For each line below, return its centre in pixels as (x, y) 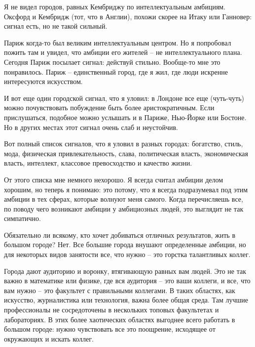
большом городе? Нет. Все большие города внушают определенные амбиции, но (125, 244)
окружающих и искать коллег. (49, 338)
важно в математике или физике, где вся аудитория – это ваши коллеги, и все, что (127, 281)
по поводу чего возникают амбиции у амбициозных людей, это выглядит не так (124, 208)
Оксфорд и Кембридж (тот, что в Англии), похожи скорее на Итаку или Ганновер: (128, 16)
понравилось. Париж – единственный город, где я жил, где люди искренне (116, 71)
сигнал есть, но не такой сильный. (56, 26)
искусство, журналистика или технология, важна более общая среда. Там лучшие (126, 300)
